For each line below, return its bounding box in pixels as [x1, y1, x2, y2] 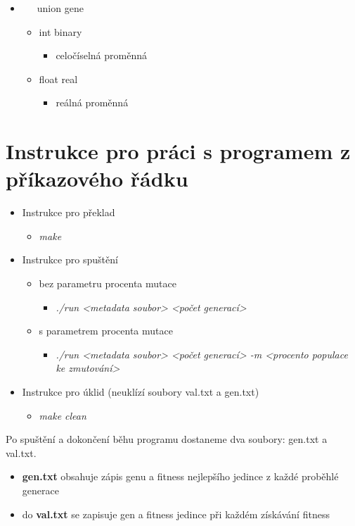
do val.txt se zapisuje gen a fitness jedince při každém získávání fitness [22, 506, 330, 521]
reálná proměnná [56, 95, 129, 110]
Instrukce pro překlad [22, 205, 115, 220]
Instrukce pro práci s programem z [6, 137, 351, 165]
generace [22, 483, 59, 497]
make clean [39, 408, 86, 422]
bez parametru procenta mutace [39, 276, 176, 291]
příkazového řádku [6, 164, 188, 193]
